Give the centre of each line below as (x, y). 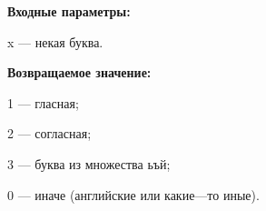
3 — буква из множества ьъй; (89, 163)
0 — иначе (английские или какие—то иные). (133, 194)
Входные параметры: (69, 11)
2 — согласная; (49, 133)
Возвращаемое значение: (79, 72)
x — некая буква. (55, 41)
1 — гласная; (43, 102)
